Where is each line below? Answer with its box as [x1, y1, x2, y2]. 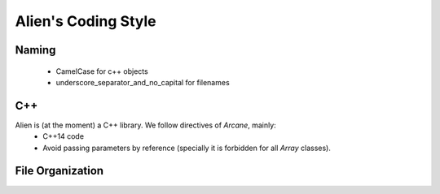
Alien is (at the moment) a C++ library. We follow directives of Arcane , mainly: [15, 120, 276, 130]
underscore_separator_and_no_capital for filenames [55, 77, 230, 87]
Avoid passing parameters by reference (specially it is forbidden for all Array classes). [42, 143, 332, 153]
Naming [15, 43, 56, 57]
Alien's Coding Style [15, 12, 156, 30]
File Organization [15, 164, 104, 178]
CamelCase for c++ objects [55, 66, 148, 76]
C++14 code [42, 131, 85, 141]
